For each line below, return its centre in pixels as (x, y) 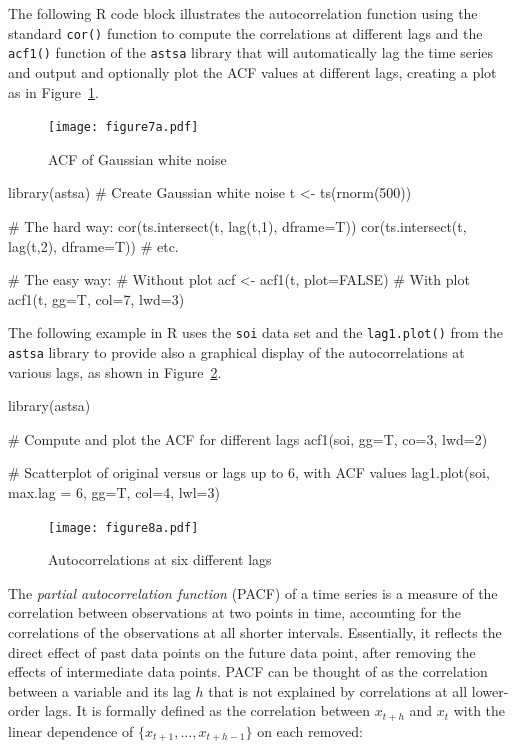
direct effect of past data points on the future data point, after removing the (242, 651)
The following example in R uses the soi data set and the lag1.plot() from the (256, 332)
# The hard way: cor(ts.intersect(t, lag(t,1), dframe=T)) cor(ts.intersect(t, (237, 225)
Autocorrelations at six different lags (160, 559)
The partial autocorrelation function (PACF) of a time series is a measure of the (253, 592)
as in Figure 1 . (53, 91)
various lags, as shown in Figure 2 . (115, 371)
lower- (490, 690)
